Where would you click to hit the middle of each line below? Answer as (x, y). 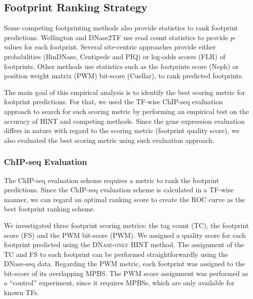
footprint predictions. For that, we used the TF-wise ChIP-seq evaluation (114, 102)
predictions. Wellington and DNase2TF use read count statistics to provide (116, 37)
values (13, 47)
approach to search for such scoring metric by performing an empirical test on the (126, 111)
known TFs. (21, 292)
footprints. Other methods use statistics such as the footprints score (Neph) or (121, 66)
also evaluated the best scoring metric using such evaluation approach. (109, 140)
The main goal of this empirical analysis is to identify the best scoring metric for (125, 92)
